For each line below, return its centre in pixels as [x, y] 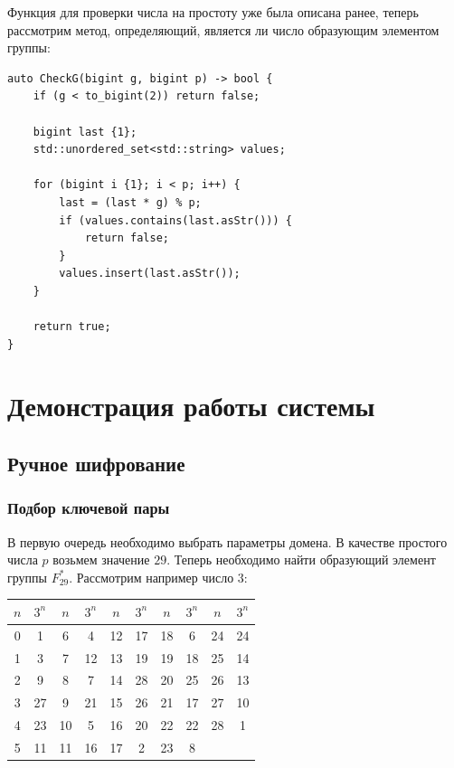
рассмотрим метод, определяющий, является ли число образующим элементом [223, 29]
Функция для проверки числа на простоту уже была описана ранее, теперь [213, 12]
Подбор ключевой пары [89, 508]
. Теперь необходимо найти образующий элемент [301, 559]
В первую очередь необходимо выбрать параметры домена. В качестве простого [227, 541]
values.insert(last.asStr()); [150, 274]
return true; [72, 327]
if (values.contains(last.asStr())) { [175, 220]
